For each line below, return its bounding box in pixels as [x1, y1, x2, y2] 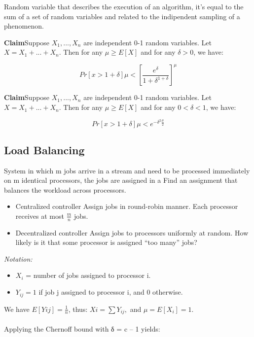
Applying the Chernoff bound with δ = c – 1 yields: [4, 323, 160, 334]
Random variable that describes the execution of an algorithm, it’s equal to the [4, 1, 244, 11]
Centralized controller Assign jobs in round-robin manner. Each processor [15, 201, 238, 211]
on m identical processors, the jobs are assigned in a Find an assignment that [4, 175, 238, 185]
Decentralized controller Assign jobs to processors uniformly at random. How [15, 227, 249, 237]
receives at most [15, 210, 64, 221]
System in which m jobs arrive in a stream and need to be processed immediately [4, 165, 250, 175]
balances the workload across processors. [4, 184, 126, 195]
